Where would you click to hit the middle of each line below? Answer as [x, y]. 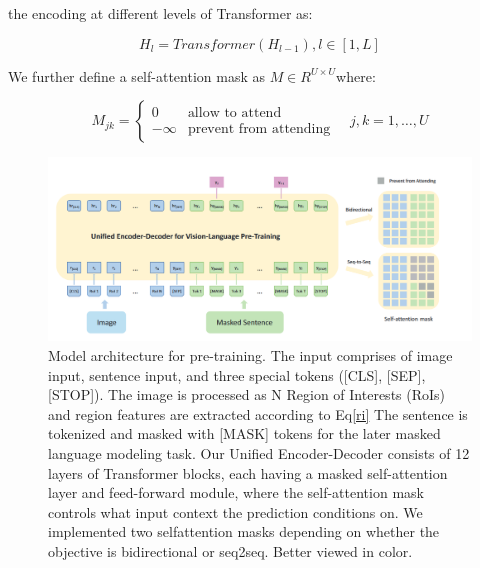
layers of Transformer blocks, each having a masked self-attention [248, 472]
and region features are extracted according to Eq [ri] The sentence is [258, 413]
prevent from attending [259, 129]
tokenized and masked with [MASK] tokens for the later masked [244, 433]
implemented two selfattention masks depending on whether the [244, 531]
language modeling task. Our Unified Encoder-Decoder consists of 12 [259, 453]
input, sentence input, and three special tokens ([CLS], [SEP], [237, 374]
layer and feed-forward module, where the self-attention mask [236, 492]
